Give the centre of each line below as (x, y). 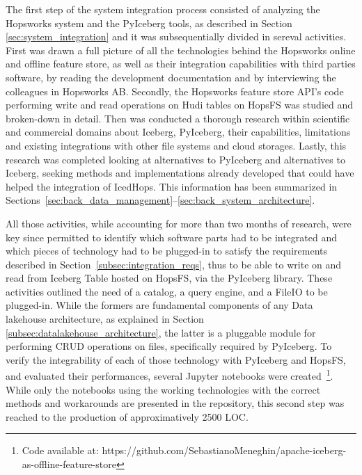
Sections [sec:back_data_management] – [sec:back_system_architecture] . (160, 200)
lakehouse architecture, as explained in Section (105, 319)
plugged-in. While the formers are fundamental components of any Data (159, 305)
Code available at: (60, 450)
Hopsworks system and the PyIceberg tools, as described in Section (149, 23)
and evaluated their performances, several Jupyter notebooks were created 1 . (170, 375)
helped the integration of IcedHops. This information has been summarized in (172, 186)
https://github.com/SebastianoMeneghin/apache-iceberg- (224, 450)
